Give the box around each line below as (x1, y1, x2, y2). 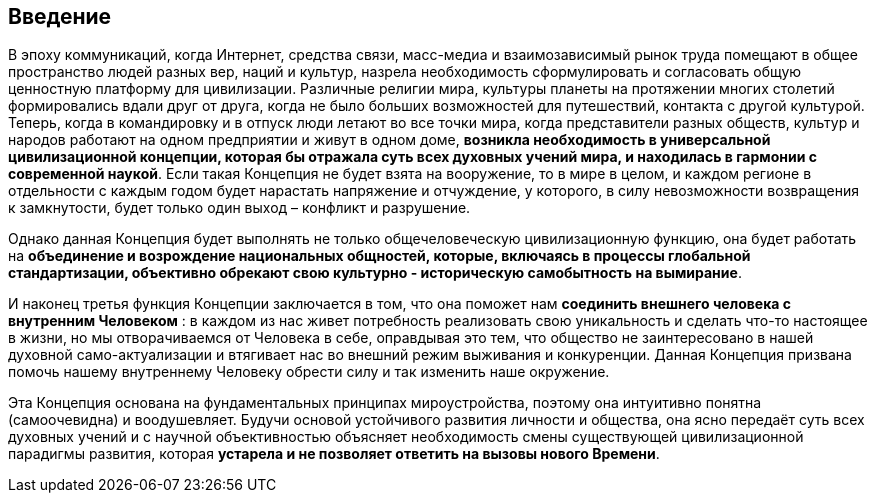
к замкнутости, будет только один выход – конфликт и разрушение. (8, 199, 471, 217)
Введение (8, 4, 112, 29)
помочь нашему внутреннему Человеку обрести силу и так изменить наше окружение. (8, 363, 610, 381)
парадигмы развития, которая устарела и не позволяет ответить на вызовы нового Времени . (8, 445, 660, 463)
